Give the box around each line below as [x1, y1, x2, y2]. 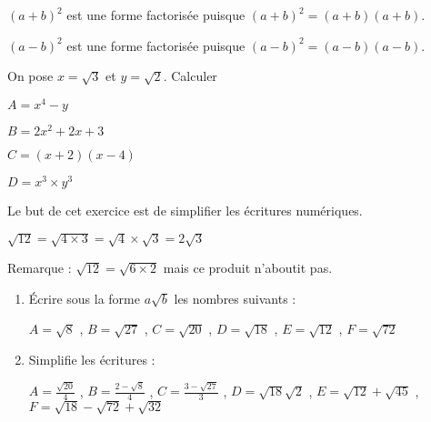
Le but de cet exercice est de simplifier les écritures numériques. [7, 201, 363, 220]
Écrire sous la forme [28, 288, 140, 307]
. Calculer [163, 66, 217, 85]
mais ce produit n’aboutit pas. [163, 258, 333, 277]
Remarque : [7, 258, 72, 277]
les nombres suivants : [174, 288, 296, 307]
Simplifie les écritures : [28, 349, 155, 368]
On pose [7, 66, 54, 85]
